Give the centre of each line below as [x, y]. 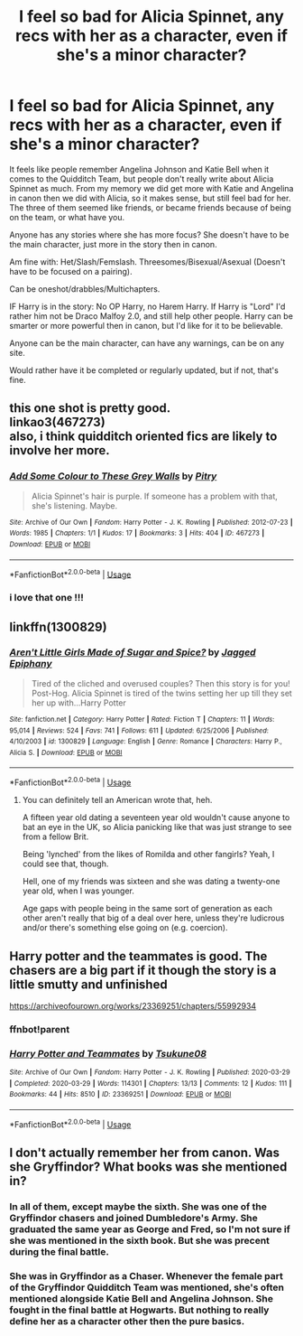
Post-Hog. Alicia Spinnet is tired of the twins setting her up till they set [162, 693]
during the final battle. [60, 1252]
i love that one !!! [46, 598]
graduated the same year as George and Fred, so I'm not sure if [150, 1229]
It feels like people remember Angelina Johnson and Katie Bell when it [139, 169]
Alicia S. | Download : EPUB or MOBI [66, 752]
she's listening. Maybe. [74, 505]
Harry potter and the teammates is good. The [138, 956]
